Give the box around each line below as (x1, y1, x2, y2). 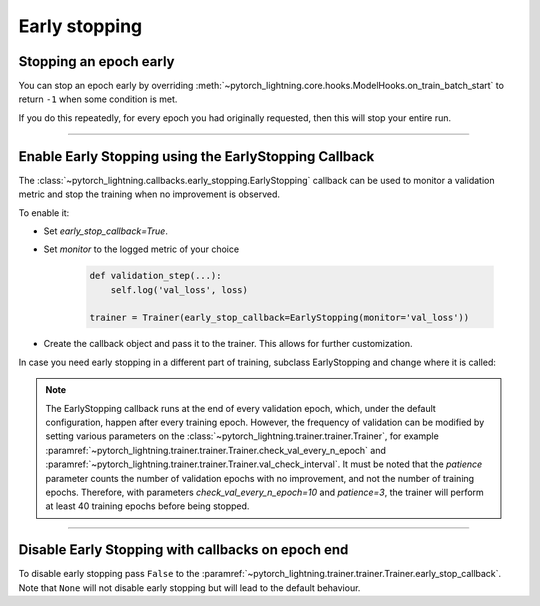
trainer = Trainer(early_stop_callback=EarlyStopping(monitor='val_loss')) (89, 312, 470, 324)
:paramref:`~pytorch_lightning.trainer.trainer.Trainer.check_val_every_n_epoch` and (45, 444, 387, 456)
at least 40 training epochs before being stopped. (45, 500, 250, 512)
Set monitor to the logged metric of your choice (43, 243, 240, 255)
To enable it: (18, 206, 70, 219)
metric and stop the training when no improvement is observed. (18, 188, 280, 200)
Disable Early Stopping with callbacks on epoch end (18, 541, 349, 559)
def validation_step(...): (89, 270, 222, 282)
